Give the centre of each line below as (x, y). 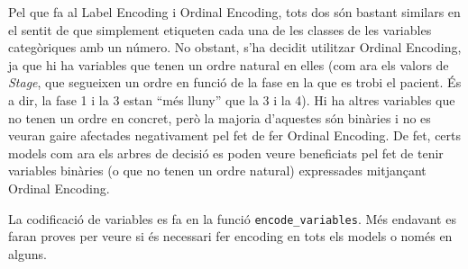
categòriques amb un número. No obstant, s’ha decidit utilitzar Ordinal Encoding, (235, 47)
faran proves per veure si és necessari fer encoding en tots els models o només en (230, 236)
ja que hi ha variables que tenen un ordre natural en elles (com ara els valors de (229, 64)
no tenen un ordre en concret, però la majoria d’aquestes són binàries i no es (220, 117)
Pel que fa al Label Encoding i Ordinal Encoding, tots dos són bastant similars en (234, 12)
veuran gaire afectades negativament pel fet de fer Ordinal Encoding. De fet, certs (235, 135)
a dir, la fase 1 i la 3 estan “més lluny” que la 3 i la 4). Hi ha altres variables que (232, 99)
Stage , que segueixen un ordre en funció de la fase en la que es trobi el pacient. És (235, 82)
